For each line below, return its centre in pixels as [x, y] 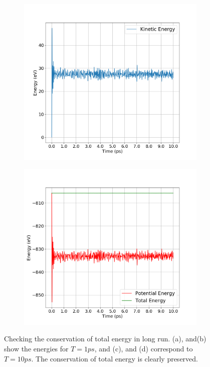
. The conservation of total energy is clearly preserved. [115, 358]
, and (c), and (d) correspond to [144, 348]
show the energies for [36, 348]
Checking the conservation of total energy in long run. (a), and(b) [105, 339]
